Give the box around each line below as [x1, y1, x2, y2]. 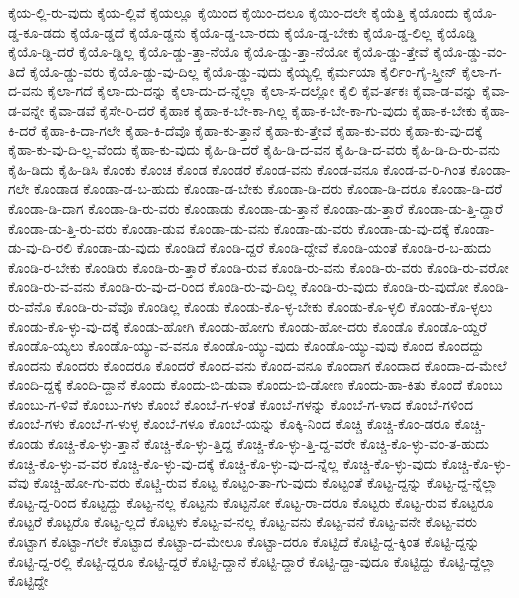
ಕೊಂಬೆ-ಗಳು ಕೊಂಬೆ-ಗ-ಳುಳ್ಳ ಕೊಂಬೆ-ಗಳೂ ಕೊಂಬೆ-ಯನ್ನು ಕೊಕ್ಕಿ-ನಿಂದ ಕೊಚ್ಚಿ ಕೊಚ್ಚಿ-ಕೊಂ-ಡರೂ [8, 413, 450, 434]
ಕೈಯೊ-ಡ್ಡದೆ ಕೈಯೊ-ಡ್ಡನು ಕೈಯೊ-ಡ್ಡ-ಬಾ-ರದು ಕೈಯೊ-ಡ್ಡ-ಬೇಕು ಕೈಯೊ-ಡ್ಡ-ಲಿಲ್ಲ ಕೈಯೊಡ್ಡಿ [70, 21, 477, 42]
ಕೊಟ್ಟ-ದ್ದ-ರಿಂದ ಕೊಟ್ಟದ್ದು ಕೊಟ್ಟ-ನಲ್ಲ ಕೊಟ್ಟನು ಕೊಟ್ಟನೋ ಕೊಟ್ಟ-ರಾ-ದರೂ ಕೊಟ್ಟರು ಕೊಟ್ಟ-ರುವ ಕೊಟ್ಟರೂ [8, 491, 494, 512]
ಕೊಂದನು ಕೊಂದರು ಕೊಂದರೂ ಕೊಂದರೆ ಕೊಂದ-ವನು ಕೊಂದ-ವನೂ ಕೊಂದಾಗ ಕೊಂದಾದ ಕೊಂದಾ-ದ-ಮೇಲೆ [8, 354, 507, 375]
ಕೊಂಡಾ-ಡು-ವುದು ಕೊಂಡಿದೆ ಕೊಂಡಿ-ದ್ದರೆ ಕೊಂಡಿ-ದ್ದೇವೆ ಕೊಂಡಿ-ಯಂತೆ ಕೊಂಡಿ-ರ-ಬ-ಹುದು [76, 237, 492, 258]
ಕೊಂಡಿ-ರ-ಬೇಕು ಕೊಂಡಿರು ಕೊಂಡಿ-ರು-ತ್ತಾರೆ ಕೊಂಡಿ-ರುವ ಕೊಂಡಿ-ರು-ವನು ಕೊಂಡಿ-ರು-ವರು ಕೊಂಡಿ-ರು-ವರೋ [8, 256, 509, 277]
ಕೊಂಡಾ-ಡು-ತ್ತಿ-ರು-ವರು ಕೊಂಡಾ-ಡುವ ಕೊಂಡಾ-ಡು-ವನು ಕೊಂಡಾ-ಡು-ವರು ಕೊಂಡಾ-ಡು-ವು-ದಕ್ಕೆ [8, 217, 450, 238]
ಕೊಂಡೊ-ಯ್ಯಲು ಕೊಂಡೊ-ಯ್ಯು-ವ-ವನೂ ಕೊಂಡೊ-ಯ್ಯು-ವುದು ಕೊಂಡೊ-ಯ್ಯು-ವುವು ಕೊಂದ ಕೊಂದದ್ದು [8, 335, 485, 356]
